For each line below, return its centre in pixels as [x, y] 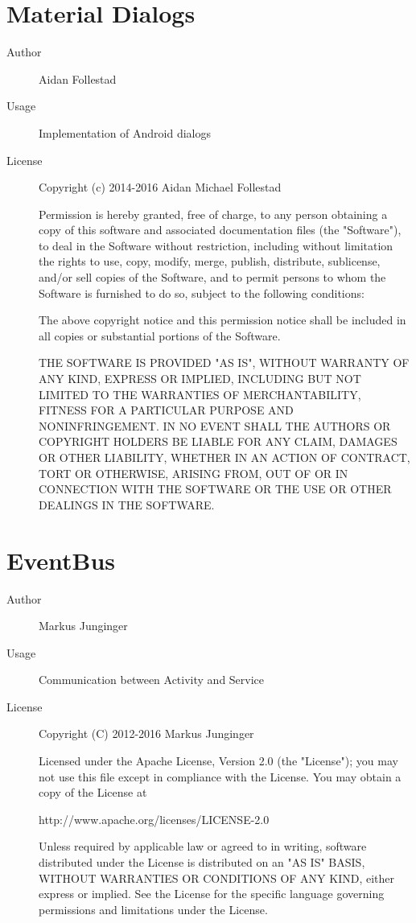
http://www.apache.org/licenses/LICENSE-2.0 [154, 819]
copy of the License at [93, 792]
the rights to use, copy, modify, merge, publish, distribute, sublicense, [210, 261]
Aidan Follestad [78, 78]
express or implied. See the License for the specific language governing [212, 894]
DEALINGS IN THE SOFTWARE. [127, 504]
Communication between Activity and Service [152, 680]
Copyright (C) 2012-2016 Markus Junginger [146, 733]
